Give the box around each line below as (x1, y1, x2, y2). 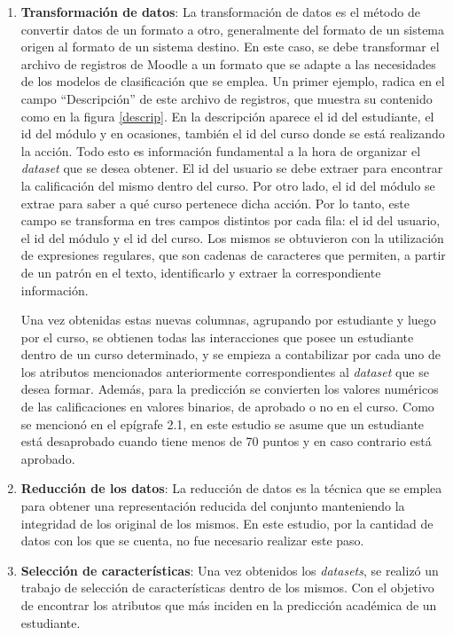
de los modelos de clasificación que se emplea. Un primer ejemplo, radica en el (20, 72, 445, 90)
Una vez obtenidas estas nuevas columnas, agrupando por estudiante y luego (20, 310, 436, 329)
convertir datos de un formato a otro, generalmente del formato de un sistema (20, 20, 445, 38)
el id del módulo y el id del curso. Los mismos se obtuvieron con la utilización (20, 228, 444, 247)
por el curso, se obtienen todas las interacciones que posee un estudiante (20, 327, 414, 346)
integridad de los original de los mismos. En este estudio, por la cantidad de (20, 513, 433, 532)
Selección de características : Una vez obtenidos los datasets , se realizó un (20, 561, 439, 579)
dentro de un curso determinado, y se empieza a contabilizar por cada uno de (20, 345, 441, 364)
